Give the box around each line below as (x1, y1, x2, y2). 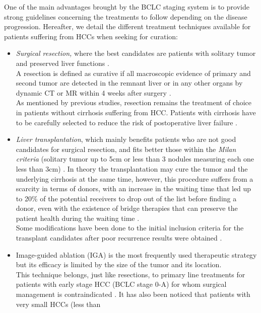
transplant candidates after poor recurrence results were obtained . (16, 232, 222, 243)
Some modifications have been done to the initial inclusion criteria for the (16, 222, 244, 233)
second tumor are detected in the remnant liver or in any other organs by (16, 77, 243, 88)
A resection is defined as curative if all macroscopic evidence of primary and (16, 67, 251, 78)
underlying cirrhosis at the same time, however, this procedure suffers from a (16, 173, 253, 184)
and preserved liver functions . (16, 57, 109, 68)
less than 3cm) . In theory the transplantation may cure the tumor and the (16, 163, 248, 174)
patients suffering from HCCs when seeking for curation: (4, 31, 178, 41)
